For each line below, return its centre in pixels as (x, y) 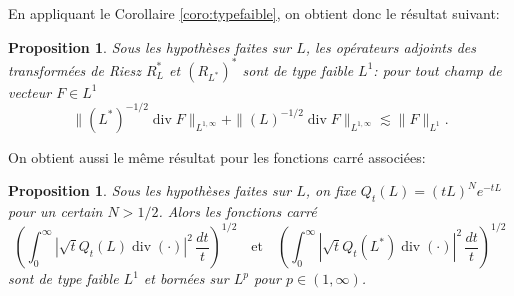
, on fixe (330, 190)
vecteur (30, 91)
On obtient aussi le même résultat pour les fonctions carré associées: (217, 156)
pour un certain (55, 211)
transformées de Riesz (74, 69)
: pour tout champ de (437, 69)
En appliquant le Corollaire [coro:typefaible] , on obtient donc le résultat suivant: (254, 13)
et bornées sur (186, 278)
